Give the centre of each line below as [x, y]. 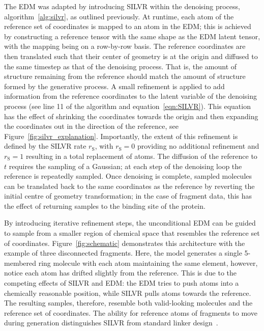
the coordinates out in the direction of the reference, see [91, 126]
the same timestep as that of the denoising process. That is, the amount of [121, 66]
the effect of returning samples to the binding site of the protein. [105, 205]
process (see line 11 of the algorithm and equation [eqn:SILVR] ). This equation [127, 106]
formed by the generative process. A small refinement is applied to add [114, 86]
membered [20, 263]
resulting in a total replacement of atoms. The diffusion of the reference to [141, 156]
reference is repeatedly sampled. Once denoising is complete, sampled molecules [128, 176]
